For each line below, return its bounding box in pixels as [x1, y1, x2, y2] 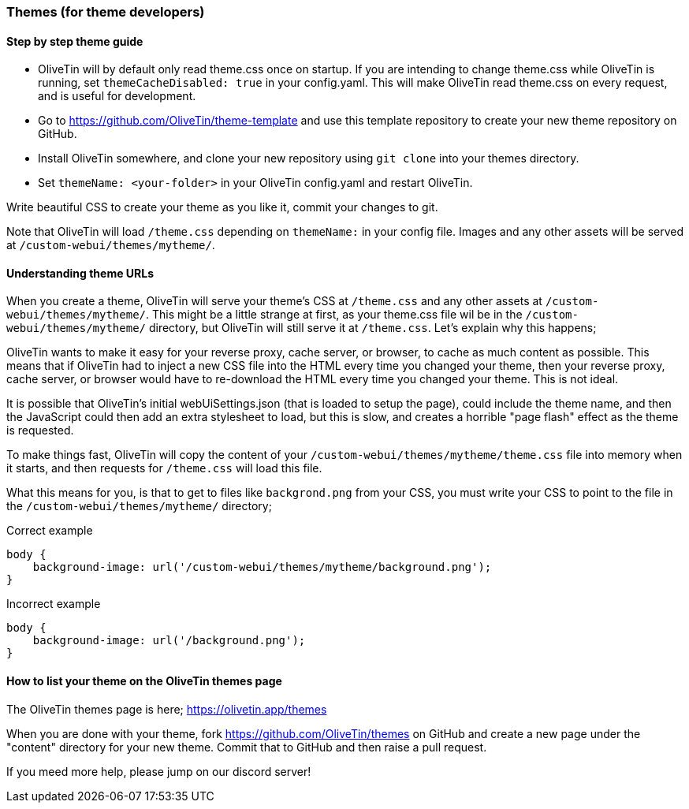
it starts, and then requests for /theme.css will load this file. [6, 461, 322, 475]
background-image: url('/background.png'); [32, 634, 306, 647]
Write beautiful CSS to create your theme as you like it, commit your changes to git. [6, 200, 438, 214]
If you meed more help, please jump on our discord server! [6, 764, 311, 778]
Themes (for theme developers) [6, 4, 205, 20]
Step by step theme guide [6, 34, 143, 48]
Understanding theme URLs [6, 266, 155, 280]
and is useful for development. [38, 89, 196, 103]
